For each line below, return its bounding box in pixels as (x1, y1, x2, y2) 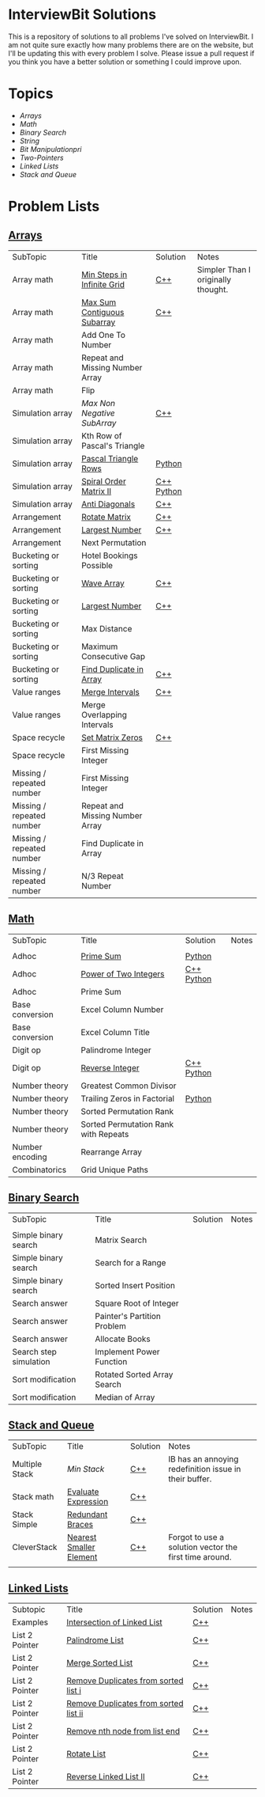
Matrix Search (95, 1234, 147, 1245)
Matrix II (81, 485, 112, 496)
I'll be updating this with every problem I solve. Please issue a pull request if (8, 48, 255, 58)
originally (196, 274, 231, 285)
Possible (81, 559, 113, 571)
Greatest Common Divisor (80, 1080, 177, 1091)
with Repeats (80, 1128, 129, 1139)
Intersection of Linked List (66, 1617, 163, 1628)
